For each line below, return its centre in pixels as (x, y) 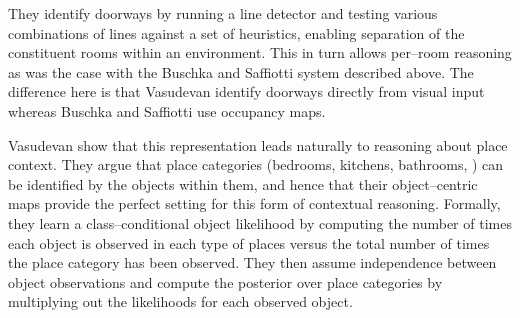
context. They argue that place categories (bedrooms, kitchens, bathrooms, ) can (256, 164)
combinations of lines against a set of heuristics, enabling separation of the (236, 32)
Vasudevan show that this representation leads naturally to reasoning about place (258, 144)
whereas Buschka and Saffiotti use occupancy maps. (167, 110)
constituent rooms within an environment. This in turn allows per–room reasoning (260, 52)
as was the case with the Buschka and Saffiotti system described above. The (241, 71)
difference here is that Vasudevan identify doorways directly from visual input (246, 91)
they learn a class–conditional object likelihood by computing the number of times (260, 222)
